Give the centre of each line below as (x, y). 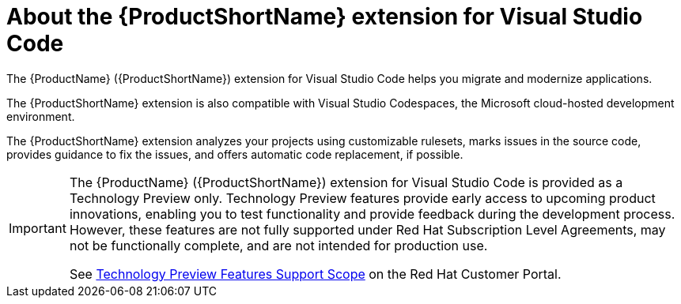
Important (38, 228)
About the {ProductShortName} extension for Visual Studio (325, 17)
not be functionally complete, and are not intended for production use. (278, 245)
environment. (41, 116)
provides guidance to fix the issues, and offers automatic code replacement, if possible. (235, 154)
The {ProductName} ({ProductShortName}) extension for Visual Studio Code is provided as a (346, 182)
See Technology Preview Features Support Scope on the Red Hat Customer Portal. (315, 274)
